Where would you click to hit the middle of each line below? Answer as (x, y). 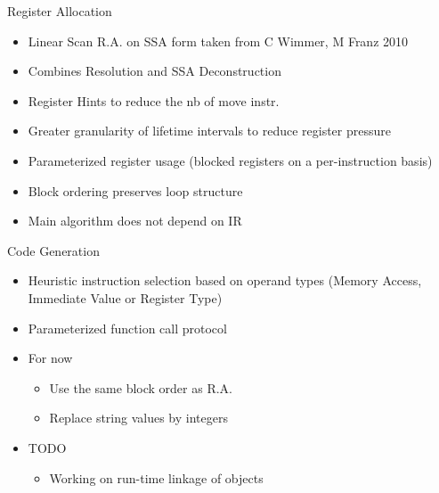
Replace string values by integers (138, 418)
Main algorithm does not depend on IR (135, 221)
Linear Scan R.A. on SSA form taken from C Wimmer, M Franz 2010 (218, 41)
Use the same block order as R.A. (141, 387)
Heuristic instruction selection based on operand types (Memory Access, (225, 280)
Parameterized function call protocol (127, 328)
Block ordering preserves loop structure (135, 190)
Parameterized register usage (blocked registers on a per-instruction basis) (230, 160)
